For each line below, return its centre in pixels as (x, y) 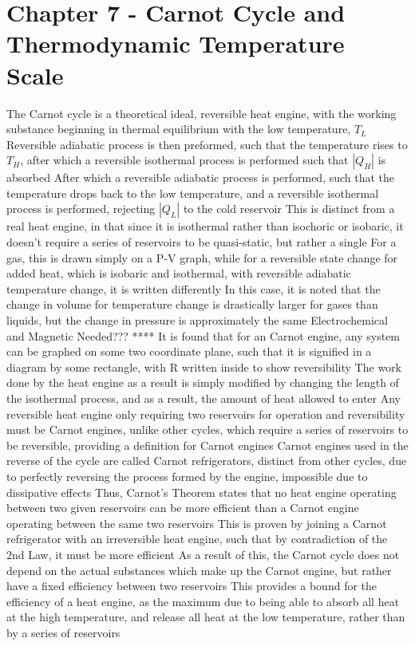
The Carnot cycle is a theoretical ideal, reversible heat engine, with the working (202, 113)
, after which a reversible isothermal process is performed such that (184, 160)
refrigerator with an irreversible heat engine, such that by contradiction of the (197, 539)
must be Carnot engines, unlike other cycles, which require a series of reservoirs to (207, 429)
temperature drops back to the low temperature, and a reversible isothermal (193, 193)
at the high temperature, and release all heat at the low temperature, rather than (206, 617)
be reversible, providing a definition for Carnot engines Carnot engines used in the (207, 445)
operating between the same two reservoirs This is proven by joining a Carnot (197, 523)
